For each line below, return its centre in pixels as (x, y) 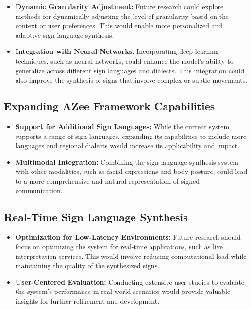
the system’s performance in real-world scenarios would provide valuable (123, 291)
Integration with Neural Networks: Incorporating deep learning (117, 51)
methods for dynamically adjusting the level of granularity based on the (122, 16)
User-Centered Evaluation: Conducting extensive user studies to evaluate (130, 282)
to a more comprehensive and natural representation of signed (107, 180)
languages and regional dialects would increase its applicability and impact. (127, 146)
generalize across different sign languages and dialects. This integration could (130, 70)
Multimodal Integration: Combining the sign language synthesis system (127, 162)
